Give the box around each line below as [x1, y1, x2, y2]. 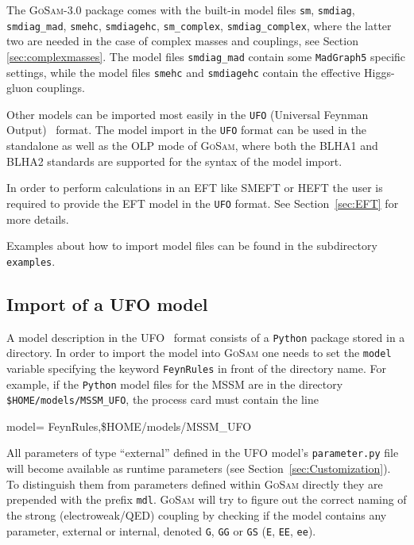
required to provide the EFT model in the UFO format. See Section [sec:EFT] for [6, 194, 399, 211]
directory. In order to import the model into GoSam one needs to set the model [6, 344, 392, 361]
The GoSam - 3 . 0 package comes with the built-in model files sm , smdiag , [6, 2, 355, 17]
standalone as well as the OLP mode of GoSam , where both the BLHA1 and [6, 137, 378, 154]
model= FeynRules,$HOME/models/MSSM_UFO [6, 417, 252, 434]
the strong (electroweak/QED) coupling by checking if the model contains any [6, 506, 387, 523]
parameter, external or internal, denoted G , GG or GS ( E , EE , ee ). [6, 522, 316, 539]
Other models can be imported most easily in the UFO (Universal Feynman [6, 106, 369, 122]
